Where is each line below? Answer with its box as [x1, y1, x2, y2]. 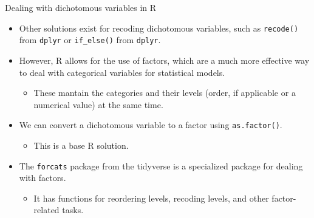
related [33, 203, 60, 216]
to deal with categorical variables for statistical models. [19, 66, 225, 78]
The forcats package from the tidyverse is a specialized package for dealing [19, 159, 303, 172]
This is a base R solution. [33, 138, 129, 151]
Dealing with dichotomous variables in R [5, 1, 157, 13]
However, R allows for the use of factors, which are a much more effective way [19, 53, 310, 66]
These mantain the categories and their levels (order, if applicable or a [33, 86, 296, 99]
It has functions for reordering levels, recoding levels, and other [33, 191, 269, 204]
